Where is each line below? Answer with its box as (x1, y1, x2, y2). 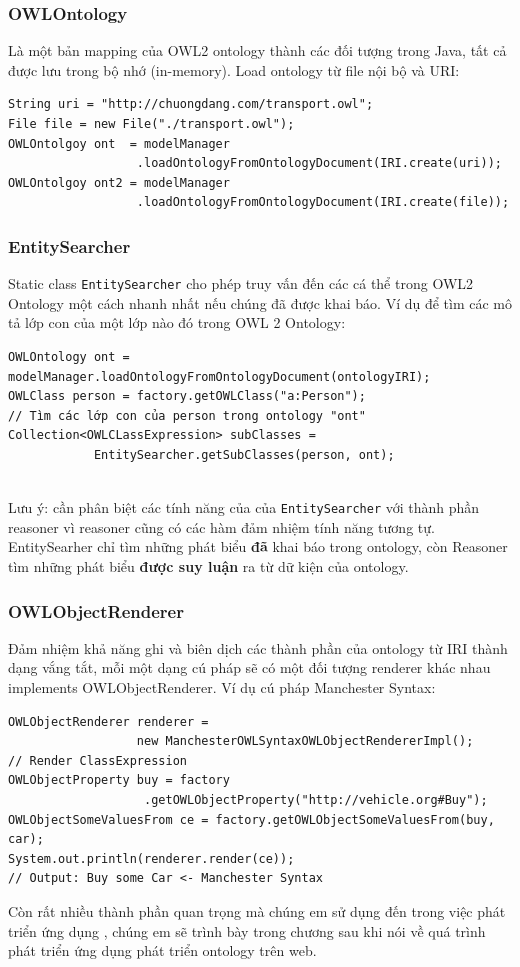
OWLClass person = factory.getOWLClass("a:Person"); (8, 389, 366, 404)
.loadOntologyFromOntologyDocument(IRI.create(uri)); (136, 156, 502, 171)
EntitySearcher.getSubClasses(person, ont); (93, 448, 395, 462)
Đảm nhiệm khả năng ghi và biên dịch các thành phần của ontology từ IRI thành (8, 637, 508, 658)
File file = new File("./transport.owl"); (8, 117, 295, 131)
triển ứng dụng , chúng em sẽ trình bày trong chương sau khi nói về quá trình (8, 920, 486, 941)
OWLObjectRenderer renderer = (8, 714, 209, 729)
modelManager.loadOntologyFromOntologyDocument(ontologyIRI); (8, 369, 431, 384)
